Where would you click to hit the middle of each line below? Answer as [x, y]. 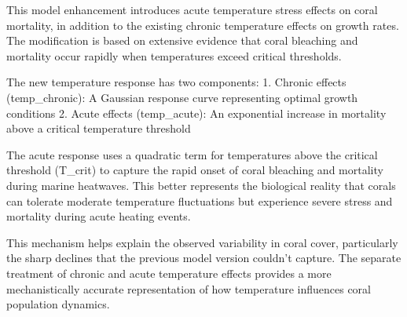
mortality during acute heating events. [99, 216]
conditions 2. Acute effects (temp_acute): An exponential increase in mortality [196, 113]
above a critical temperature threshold [99, 128]
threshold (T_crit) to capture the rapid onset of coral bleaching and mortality [195, 170]
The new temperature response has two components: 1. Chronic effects [176, 82]
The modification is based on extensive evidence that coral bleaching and [182, 40]
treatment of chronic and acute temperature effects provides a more [169, 273]
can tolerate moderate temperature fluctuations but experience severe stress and [200, 200]
